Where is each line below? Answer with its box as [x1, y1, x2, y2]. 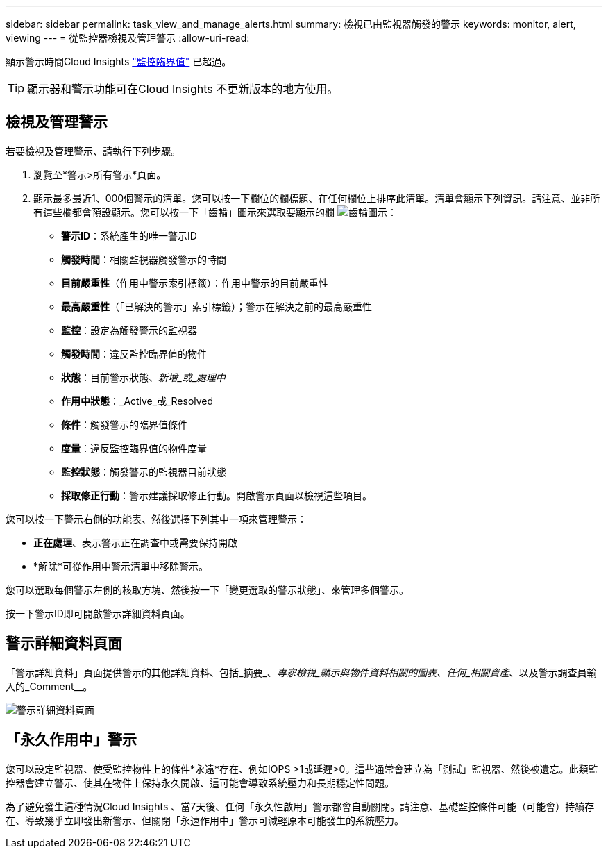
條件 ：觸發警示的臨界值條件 [61, 418, 187, 430]
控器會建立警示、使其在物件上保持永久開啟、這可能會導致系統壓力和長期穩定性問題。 [6, 776, 394, 789]
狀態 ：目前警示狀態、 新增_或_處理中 [61, 371, 226, 383]
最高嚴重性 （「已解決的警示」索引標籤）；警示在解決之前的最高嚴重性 [61, 300, 372, 312]
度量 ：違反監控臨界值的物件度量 [61, 442, 207, 454]
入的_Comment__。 [6, 680, 93, 692]
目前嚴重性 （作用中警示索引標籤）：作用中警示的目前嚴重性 [61, 276, 328, 289]
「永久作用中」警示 [6, 731, 137, 749]
